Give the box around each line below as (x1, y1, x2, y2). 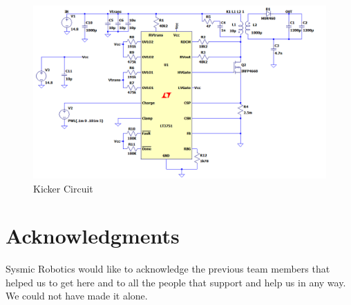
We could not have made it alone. (6, 288, 148, 303)
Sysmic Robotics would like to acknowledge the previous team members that (6, 262, 330, 276)
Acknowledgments (6, 222, 180, 250)
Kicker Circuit (33, 181, 93, 195)
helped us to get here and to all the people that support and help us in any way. (6, 275, 346, 289)
